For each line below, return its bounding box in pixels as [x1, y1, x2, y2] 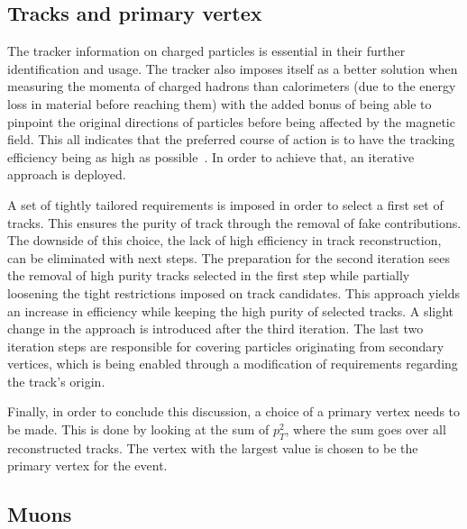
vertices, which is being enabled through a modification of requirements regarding [7, 354, 458, 373]
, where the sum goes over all [285, 420, 446, 439]
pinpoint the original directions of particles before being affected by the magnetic [7, 112, 455, 131]
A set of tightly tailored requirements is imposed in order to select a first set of [7, 195, 444, 214]
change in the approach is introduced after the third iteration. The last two [7, 319, 424, 338]
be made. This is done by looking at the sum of [7, 420, 270, 439]
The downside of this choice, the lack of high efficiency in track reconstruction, [7, 231, 442, 250]
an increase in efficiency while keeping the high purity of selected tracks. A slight [7, 301, 454, 320]
